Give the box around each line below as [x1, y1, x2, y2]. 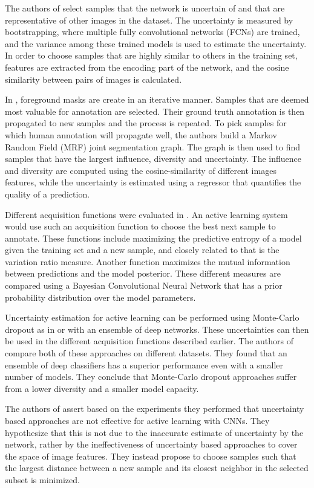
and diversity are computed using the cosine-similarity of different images [5, 164, 276, 176]
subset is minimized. [5, 473, 80, 486]
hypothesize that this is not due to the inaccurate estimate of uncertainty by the [5, 426, 304, 438]
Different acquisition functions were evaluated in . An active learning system [5, 208, 288, 220]
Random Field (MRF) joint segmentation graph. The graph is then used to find [5, 140, 301, 153]
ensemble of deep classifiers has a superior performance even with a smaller [5, 358, 283, 371]
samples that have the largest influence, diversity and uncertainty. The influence [5, 152, 302, 165]
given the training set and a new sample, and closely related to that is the [5, 243, 280, 256]
